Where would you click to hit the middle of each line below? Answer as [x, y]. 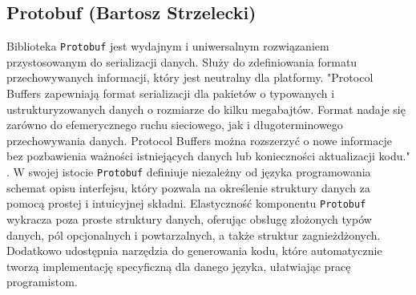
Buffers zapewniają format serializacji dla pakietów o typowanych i [171, 93]
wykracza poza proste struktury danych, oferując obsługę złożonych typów [189, 218]
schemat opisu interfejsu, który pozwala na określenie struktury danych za [189, 187]
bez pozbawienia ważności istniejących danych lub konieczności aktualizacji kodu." [208, 156]
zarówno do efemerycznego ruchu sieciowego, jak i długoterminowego [175, 125]
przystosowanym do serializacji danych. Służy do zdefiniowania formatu [182, 61]
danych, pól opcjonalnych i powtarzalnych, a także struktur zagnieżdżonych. [194, 234]
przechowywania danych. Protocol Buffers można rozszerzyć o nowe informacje [199, 140]
